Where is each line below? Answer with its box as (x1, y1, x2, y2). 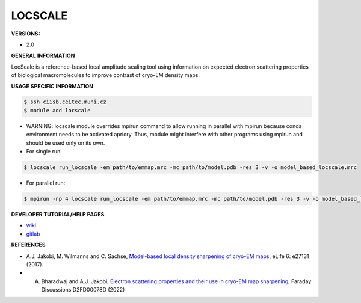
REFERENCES (11, 241, 46, 249)
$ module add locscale (23, 107, 91, 114)
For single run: (26, 148, 63, 155)
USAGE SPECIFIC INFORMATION (11, 82, 94, 90)
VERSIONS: (11, 30, 40, 37)
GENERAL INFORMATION (11, 52, 75, 60)
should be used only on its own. (26, 139, 105, 147)
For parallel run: (26, 179, 66, 186)
